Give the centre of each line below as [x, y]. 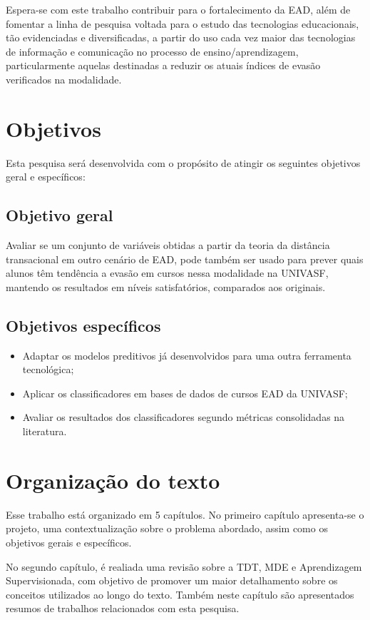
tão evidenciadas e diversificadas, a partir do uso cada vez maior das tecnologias [181, 37]
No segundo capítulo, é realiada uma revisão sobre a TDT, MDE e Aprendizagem [184, 566]
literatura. [45, 431]
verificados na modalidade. [64, 79]
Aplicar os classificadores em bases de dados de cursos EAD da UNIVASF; [185, 393]
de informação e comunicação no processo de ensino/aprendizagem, [152, 51]
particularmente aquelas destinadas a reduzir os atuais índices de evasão [163, 65]
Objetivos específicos [83, 325]
